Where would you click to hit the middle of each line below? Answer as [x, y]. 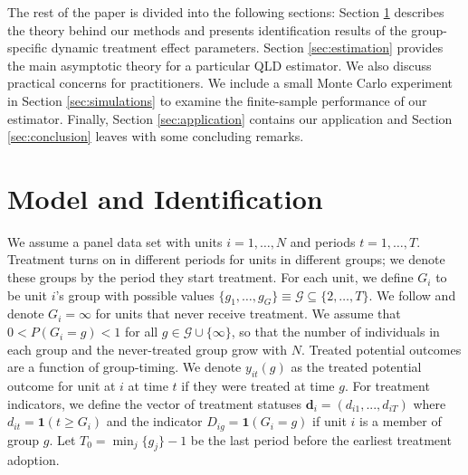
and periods [323, 241]
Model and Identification [165, 198]
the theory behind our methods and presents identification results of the [207, 29]
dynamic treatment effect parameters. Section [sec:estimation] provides [247, 47]
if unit [330, 421]
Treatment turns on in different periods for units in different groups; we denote [226, 259]
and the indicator [154, 421]
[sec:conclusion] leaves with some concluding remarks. [156, 136]
